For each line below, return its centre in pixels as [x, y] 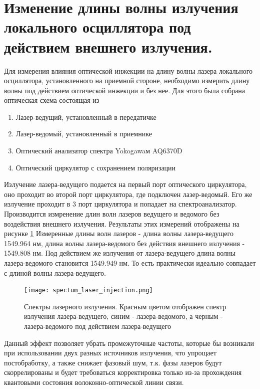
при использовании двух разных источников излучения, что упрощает [110, 353]
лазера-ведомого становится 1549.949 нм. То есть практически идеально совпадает [130, 263]
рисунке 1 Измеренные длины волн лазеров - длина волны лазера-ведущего [119, 233]
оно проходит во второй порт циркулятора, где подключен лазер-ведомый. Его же [128, 194]
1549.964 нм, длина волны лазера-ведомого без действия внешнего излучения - [124, 243]
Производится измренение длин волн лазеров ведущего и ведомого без [112, 214]
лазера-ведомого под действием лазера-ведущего [97, 326]
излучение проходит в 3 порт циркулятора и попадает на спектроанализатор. [120, 204]
